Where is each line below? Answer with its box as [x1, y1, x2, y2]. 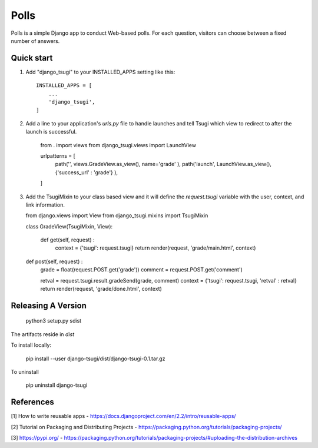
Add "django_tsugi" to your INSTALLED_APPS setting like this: [25, 68, 175, 75]
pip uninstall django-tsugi [25, 381, 88, 389]
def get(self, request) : [40, 236, 95, 244]
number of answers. [11, 37, 60, 44]
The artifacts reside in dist [11, 330, 75, 338]
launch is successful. [25, 128, 77, 135]
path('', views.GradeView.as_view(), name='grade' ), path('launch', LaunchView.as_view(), [55, 161, 272, 168]
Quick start [11, 53, 53, 63]
